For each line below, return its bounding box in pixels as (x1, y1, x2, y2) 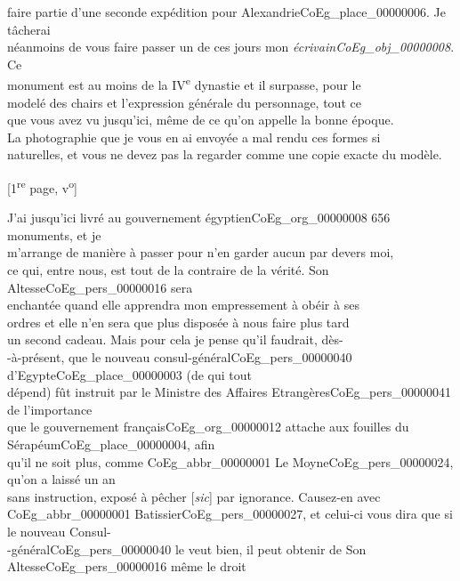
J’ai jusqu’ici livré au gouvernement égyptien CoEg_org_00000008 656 (7, 208, 391, 227)
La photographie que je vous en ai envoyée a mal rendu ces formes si (7, 127, 381, 146)
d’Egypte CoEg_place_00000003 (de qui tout (7, 365, 252, 383)
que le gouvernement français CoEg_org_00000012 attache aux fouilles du (7, 417, 409, 436)
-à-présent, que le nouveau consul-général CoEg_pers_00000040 (7, 348, 352, 366)
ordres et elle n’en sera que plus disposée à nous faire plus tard (7, 312, 350, 331)
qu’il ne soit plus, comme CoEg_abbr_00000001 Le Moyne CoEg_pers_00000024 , (7, 452, 454, 471)
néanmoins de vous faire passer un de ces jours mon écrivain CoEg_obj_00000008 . (7, 37, 455, 56)
